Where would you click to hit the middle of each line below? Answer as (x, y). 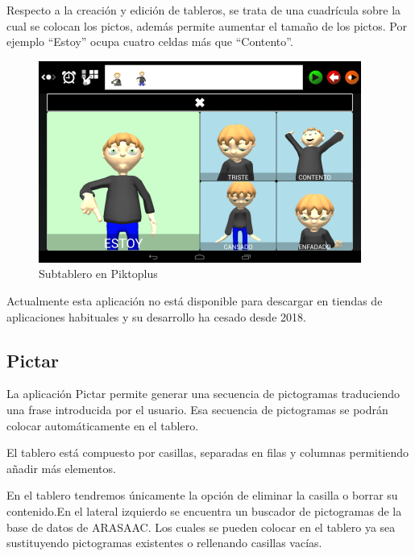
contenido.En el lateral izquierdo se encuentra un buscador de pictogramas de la (204, 510)
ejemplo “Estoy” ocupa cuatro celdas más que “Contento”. (150, 41)
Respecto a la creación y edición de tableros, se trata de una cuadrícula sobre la (204, 10)
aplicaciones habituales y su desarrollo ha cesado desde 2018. (156, 316)
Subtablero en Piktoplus (98, 274)
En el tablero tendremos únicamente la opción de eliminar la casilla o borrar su (202, 495)
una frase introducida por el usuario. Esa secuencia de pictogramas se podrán (197, 409)
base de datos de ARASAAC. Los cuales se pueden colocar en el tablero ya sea (201, 527)
